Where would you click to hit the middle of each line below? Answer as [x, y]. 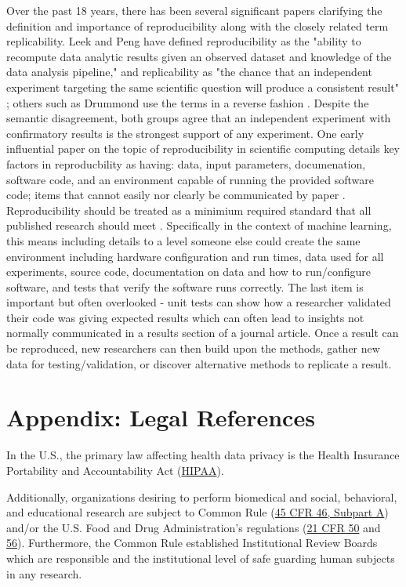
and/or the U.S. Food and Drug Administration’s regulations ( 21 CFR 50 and [194, 527]
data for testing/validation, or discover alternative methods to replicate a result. [199, 363]
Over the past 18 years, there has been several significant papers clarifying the [194, 10]
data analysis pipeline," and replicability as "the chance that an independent [189, 72]
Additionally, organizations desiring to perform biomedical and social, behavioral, [202, 496]
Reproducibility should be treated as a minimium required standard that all [189, 210]
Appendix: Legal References [161, 417]
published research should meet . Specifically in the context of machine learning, [199, 225]
